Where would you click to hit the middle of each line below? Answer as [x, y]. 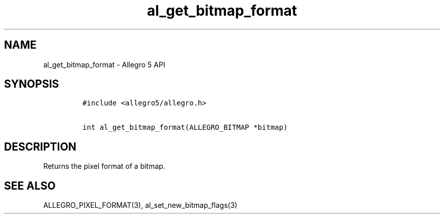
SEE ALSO [30, 186]
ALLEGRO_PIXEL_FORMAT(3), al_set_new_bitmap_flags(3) [140, 205]
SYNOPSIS [32, 84]
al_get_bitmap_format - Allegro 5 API [104, 64]
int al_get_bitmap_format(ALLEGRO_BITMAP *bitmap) [185, 128]
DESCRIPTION [40, 147]
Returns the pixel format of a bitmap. [104, 166]
